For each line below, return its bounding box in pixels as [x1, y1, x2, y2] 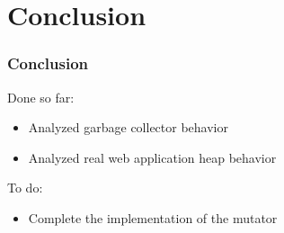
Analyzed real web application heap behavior [28, 148, 277, 166]
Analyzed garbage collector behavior [28, 118, 228, 137]
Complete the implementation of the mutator [28, 208, 278, 227]
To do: [7, 178, 43, 197]
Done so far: [7, 87, 75, 106]
